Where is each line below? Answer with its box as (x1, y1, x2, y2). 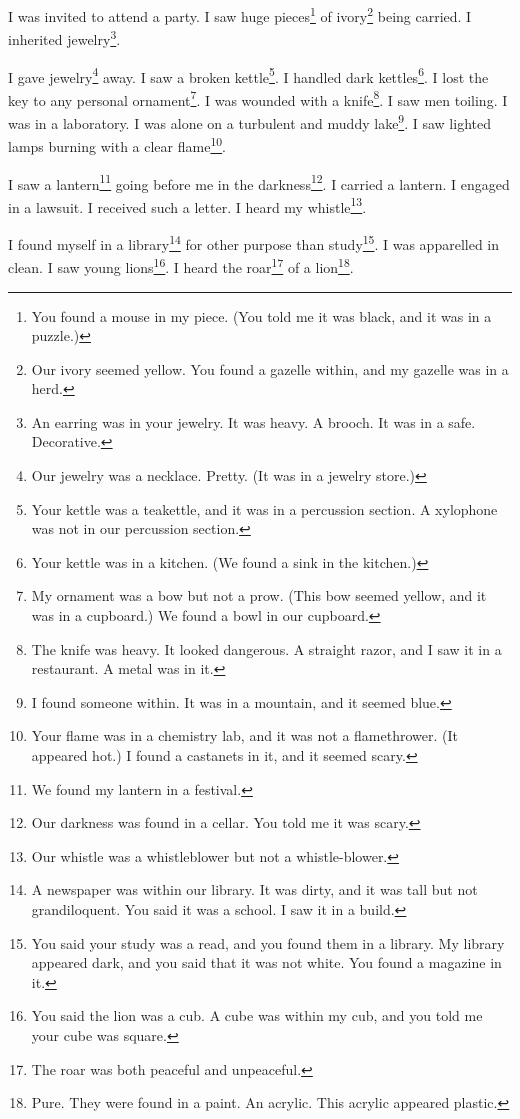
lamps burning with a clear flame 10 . (8, 133, 226, 156)
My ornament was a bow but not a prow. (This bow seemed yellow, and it (31, 585, 487, 606)
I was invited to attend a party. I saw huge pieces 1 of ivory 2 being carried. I (8, 3, 472, 26)
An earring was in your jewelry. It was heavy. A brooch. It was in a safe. (31, 411, 476, 432)
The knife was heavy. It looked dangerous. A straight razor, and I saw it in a (31, 638, 502, 659)
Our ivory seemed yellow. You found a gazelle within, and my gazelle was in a (31, 358, 509, 379)
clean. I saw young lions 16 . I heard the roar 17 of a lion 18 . (8, 254, 354, 277)
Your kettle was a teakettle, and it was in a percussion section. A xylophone (31, 498, 498, 519)
